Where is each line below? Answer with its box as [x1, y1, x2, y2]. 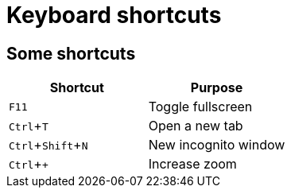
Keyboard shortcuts [6, 2, 222, 29]
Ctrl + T [9, 118, 48, 134]
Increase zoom [148, 156, 237, 173]
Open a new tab [148, 118, 243, 134]
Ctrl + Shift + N [9, 137, 88, 153]
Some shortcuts [6, 43, 136, 64]
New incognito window [148, 137, 285, 153]
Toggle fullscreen [148, 99, 253, 115]
